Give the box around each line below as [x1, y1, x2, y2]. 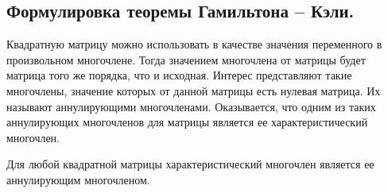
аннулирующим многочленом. [6, 171, 150, 187]
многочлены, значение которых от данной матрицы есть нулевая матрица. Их [6, 82, 381, 98]
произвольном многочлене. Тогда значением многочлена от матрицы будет [6, 51, 366, 68]
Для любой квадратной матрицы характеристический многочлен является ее [6, 156, 374, 172]
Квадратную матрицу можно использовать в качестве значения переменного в [6, 36, 382, 52]
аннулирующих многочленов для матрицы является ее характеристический [6, 114, 368, 130]
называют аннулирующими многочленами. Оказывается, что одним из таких [6, 98, 376, 114]
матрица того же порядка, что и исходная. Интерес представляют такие [6, 67, 352, 83]
